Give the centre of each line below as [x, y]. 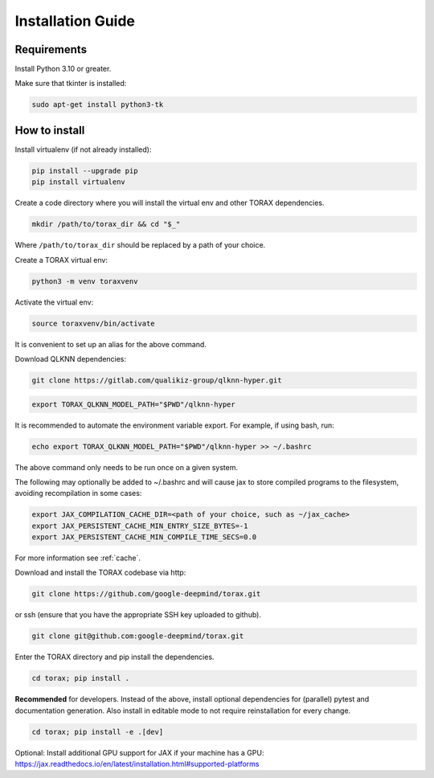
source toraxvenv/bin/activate [94, 323]
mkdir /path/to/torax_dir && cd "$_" [106, 224]
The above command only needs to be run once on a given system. [127, 467]
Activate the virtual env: [54, 302]
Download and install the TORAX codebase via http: [100, 573]
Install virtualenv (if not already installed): [83, 149]
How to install [50, 130]
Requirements [51, 49]
